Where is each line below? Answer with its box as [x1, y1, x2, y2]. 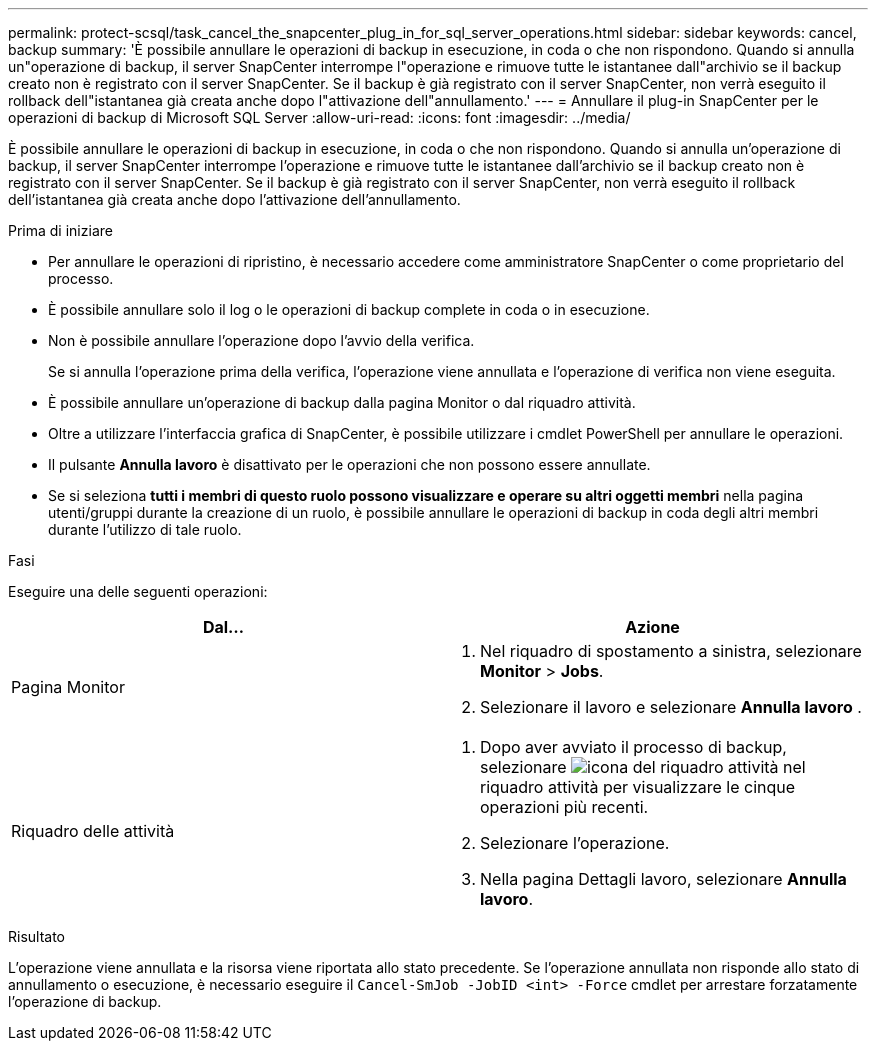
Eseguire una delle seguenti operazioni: [8, 583, 268, 600]
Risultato [8, 928, 66, 945]
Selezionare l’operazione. [480, 833, 670, 853]
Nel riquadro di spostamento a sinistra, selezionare [480, 641, 862, 661]
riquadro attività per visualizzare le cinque [480, 777, 796, 797]
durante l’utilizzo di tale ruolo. [48, 521, 242, 538]
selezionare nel [480, 757, 806, 777]
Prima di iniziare [8, 222, 113, 239]
